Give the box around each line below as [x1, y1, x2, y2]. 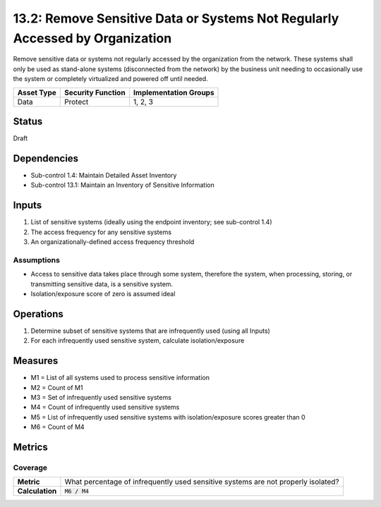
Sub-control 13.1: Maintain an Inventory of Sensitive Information [30, 181, 214, 190]
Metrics [13, 441, 49, 453]
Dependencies [13, 152, 79, 164]
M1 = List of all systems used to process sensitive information [30, 374, 210, 382]
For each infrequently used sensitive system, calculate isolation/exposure [30, 336, 245, 345]
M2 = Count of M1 [30, 383, 83, 391]
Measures [13, 355, 59, 367]
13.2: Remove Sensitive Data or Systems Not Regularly [13, 11, 339, 26]
